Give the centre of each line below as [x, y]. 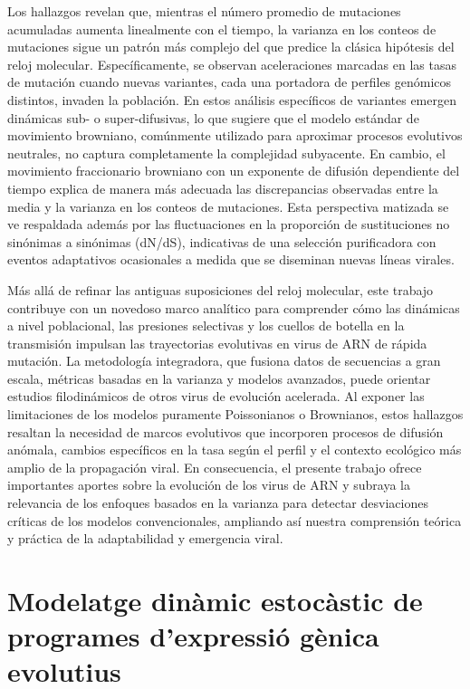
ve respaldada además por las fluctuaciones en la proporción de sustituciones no [229, 224]
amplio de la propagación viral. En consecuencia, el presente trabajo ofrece [215, 467]
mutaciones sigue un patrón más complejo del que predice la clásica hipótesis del [231, 47]
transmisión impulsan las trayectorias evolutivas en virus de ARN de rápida [217, 343]
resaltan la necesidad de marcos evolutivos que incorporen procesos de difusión [225, 431]
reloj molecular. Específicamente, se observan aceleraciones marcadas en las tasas [232, 64]
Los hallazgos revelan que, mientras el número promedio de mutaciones [204, 11]
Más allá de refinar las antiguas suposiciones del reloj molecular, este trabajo [221, 289]
